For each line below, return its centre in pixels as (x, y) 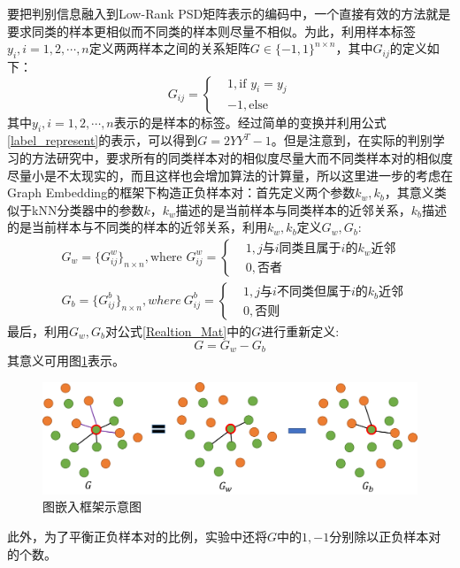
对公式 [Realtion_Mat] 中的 (179, 331)
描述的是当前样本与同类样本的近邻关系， (293, 209)
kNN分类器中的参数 (88, 209)
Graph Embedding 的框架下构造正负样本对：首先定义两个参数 (181, 192)
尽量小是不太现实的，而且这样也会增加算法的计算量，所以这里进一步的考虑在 (230, 175)
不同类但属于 (314, 292)
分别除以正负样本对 (385, 536)
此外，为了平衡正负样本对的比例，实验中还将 (137, 536)
